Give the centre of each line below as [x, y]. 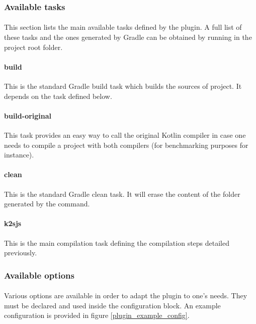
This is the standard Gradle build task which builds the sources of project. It [123, 86]
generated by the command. [47, 204]
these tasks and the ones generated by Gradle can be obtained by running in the [128, 37]
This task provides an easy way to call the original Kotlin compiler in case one [125, 135]
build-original [28, 115]
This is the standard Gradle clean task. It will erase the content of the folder [122, 194]
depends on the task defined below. [58, 96]
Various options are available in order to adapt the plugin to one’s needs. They [126, 295]
